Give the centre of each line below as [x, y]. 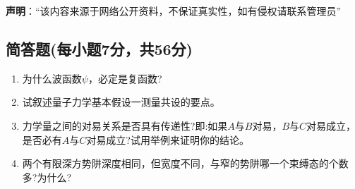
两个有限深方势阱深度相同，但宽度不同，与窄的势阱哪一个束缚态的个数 [185, 163]
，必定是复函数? [125, 78]
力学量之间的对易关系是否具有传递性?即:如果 [125, 125]
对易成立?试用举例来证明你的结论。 [168, 139]
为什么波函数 [52, 78]
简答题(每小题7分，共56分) [99, 48]
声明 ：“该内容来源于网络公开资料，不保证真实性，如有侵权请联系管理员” [174, 11]
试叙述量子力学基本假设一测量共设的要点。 [121, 102]
